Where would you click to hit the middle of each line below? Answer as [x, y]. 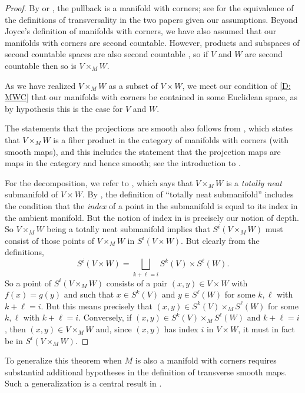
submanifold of [32, 194]
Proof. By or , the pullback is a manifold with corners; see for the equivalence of [149, 8]
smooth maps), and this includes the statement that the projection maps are [143, 151]
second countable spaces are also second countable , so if [107, 54]
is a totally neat [254, 182]
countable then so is [41, 65]
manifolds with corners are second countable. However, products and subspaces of [152, 42]
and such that [89, 294]
